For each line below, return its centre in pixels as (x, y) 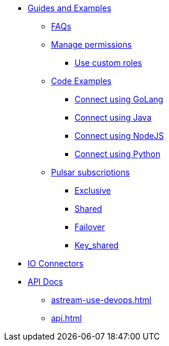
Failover (90, 227)
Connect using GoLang (119, 99)
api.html (67, 318)
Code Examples (81, 81)
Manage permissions (92, 44)
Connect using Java (113, 117)
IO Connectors (56, 263)
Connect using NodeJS (119, 136)
